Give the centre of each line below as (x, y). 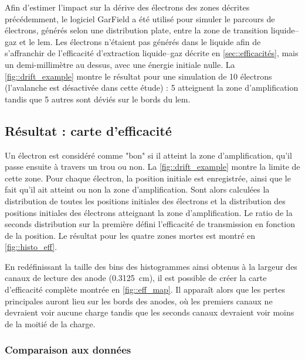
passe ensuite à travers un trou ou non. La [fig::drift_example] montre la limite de (152, 167)
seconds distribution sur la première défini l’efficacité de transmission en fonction (150, 224)
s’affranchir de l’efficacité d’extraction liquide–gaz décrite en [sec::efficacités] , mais (152, 53)
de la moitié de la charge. (50, 323)
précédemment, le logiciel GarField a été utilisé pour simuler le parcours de (140, 18)
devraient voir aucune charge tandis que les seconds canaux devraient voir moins (150, 312)
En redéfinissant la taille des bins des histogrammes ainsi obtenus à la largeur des (151, 266)
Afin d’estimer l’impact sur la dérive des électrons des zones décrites (127, 7)
